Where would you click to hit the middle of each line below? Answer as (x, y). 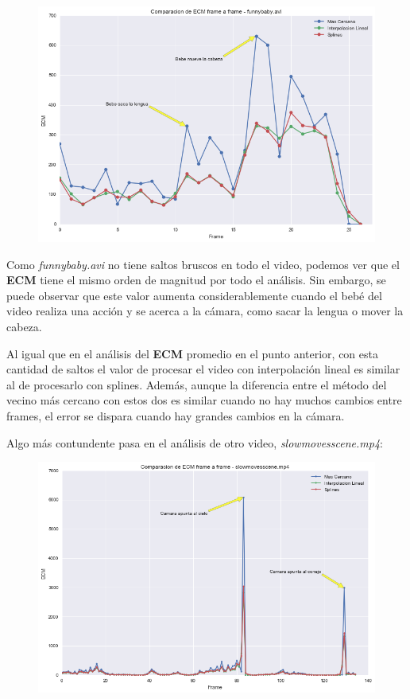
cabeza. (24, 326)
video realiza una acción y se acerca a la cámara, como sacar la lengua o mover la (205, 311)
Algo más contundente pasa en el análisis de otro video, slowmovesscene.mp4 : (195, 442)
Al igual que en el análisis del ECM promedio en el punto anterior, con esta (192, 353)
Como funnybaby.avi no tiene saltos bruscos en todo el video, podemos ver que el (203, 264)
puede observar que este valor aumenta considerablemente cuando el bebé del (194, 295)
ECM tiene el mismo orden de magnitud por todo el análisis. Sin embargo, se (196, 280)
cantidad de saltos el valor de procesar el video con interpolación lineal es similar (203, 369)
